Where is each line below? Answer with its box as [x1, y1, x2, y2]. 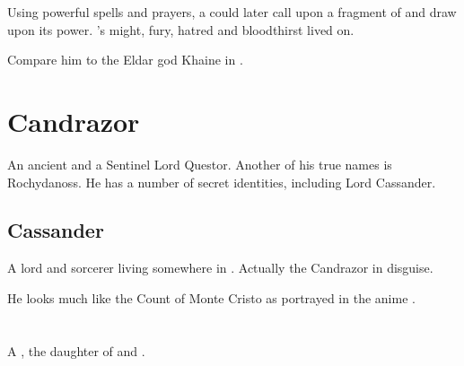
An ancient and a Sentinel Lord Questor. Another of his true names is [7, 154, 392, 173]
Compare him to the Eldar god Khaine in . [7, 50, 243, 69]
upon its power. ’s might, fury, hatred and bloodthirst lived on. [7, 20, 355, 39]
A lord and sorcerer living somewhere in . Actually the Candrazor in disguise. [7, 258, 433, 277]
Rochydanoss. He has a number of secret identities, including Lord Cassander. [7, 172, 436, 191]
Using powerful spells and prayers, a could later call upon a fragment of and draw [7, 3, 457, 21]
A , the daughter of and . [7, 341, 145, 360]
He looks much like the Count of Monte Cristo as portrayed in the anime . [7, 288, 416, 307]
